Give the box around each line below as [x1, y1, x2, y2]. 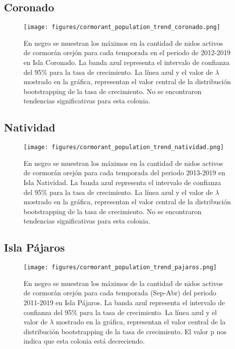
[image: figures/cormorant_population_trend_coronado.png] [24, 24, 220, 31]
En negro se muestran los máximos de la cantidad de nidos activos [24, 278, 223, 288]
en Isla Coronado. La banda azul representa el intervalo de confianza [24, 57, 230, 67]
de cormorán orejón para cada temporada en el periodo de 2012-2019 [24, 47, 231, 58]
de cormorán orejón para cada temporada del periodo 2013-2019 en [24, 167, 225, 178]
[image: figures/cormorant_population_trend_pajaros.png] [24, 264, 217, 271]
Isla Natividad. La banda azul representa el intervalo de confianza [24, 177, 221, 188]
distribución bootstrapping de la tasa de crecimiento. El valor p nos [24, 326, 227, 336]
